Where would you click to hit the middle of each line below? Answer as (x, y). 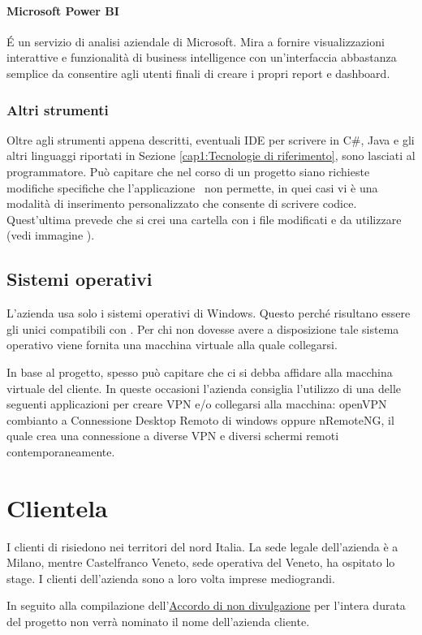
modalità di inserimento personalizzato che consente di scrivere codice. (182, 203)
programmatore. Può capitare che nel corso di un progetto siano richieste (188, 171)
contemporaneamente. (61, 451)
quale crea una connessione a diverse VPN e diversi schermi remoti (173, 436)
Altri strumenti (58, 109)
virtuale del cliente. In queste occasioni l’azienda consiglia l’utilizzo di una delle (204, 388)
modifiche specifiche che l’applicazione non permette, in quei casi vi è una (192, 187)
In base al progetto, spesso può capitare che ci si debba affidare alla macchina (200, 371)
